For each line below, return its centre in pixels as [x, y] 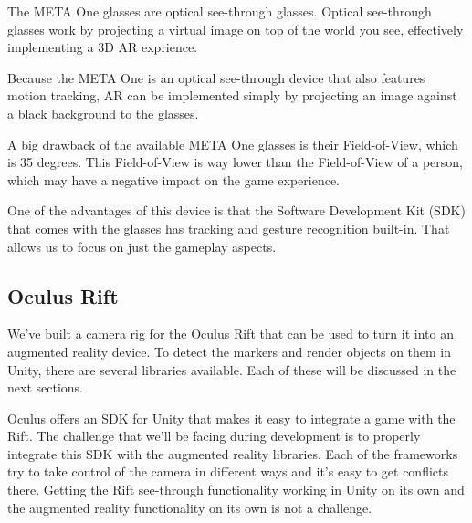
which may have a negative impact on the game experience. [173, 179]
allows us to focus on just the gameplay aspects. [142, 246]
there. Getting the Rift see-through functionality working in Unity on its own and [236, 490]
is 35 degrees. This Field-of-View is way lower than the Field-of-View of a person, [235, 162]
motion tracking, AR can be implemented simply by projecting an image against [232, 95]
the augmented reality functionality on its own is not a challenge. [190, 507]
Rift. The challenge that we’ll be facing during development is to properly [214, 436]
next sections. [45, 387]
